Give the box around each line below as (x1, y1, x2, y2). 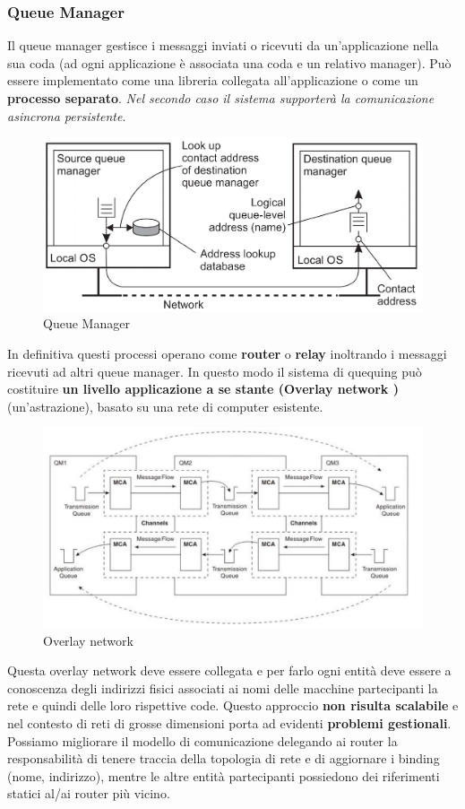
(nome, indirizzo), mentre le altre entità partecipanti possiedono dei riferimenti (7, 766, 440, 785)
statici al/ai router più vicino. (7, 784, 170, 803)
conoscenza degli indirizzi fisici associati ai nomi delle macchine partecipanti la (7, 678, 438, 697)
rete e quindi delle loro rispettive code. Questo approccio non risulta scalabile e (7, 696, 459, 715)
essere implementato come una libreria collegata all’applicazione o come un (7, 71, 418, 90)
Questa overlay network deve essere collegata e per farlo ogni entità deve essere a (7, 661, 452, 680)
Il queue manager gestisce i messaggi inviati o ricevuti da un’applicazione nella (7, 36, 439, 55)
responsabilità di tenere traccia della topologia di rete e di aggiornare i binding (7, 749, 440, 768)
